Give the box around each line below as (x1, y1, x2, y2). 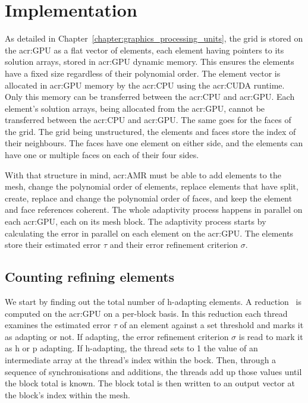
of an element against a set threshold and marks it (120, 319, 304, 331)
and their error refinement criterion (109, 238, 238, 251)
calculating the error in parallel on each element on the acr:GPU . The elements (5, 226, 294, 239)
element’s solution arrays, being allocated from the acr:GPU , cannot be (5, 102, 265, 114)
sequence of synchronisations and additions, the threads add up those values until (5, 365, 302, 377)
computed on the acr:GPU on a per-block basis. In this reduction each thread (5, 307, 288, 319)
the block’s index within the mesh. (5, 388, 130, 401)
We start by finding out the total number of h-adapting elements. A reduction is (5, 295, 301, 308)
